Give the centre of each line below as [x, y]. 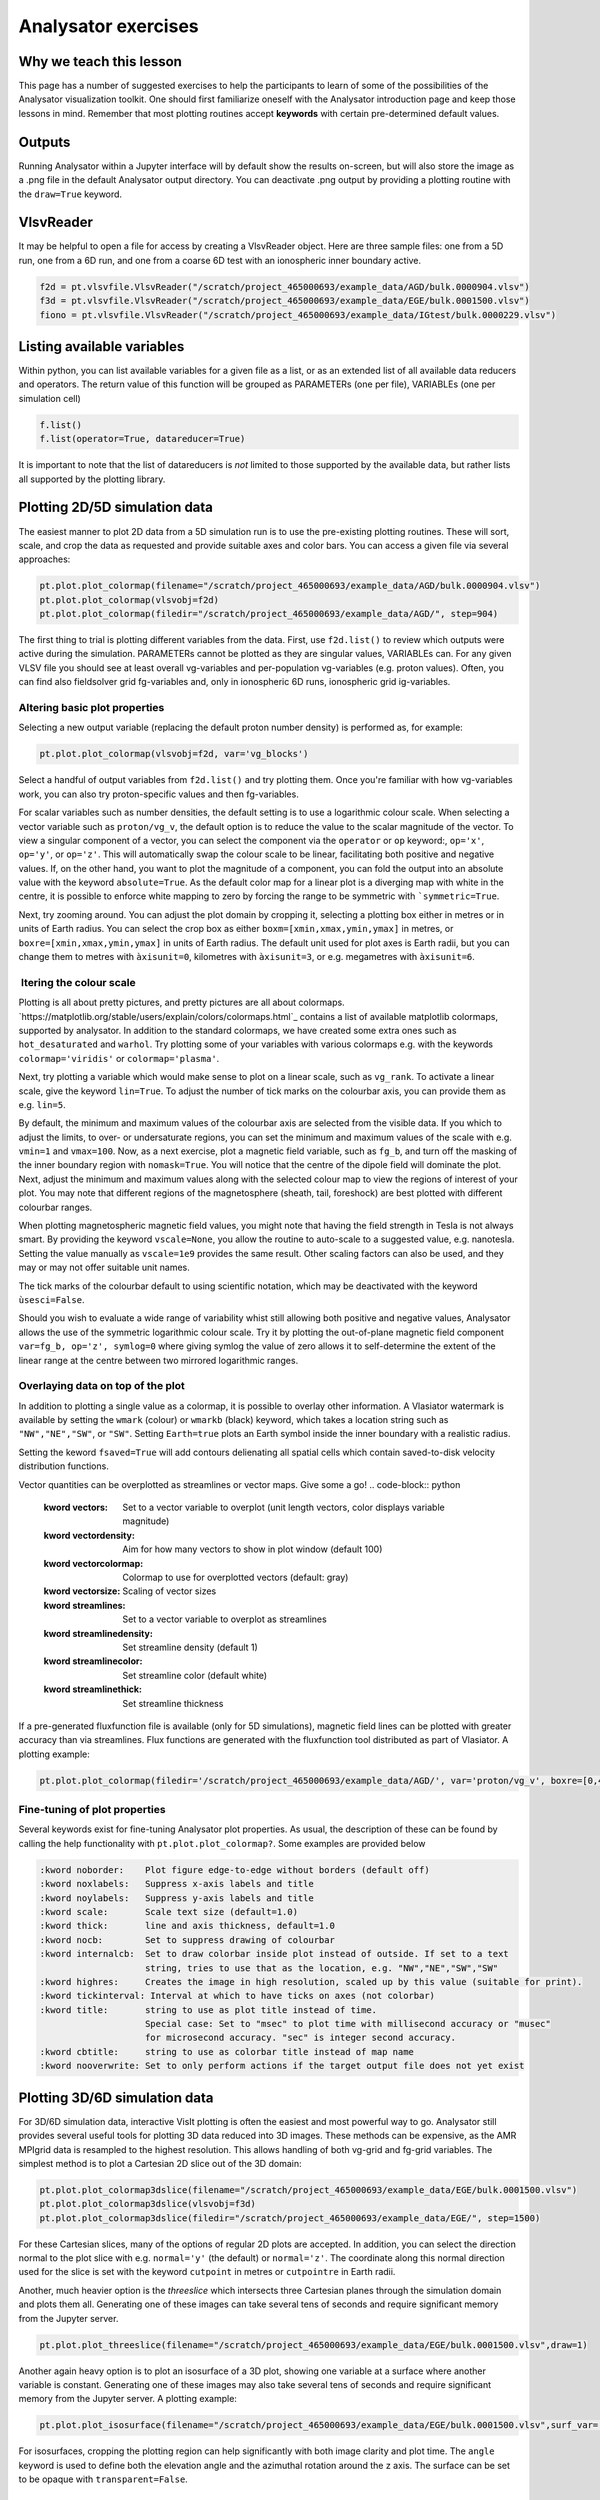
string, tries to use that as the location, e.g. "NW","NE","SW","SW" [322, 1968]
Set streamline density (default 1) [190, 1647]
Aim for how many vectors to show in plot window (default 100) [252, 1549]
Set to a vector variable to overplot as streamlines [224, 1619]
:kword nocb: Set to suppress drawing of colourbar [187, 1939]
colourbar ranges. [55, 1207]
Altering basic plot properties [91, 707]
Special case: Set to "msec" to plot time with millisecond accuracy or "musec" [348, 2024]
